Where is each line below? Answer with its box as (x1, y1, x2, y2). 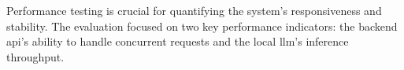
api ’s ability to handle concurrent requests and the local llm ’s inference (6, 33, 349, 50)
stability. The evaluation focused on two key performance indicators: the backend (6, 17, 398, 34)
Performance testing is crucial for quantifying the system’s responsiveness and (6, 2, 382, 18)
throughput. (6, 48, 65, 64)
